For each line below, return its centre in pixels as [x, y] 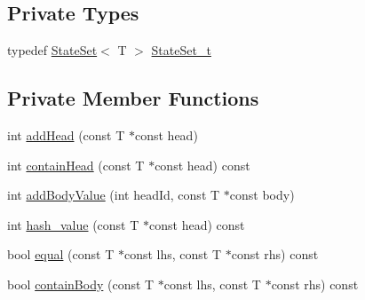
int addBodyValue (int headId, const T [114, 195]
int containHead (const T [76, 165]
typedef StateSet [52, 50]
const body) [262, 195]
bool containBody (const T [81, 284]
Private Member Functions [133, 98]
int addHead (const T [66, 135]
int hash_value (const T [73, 224]
